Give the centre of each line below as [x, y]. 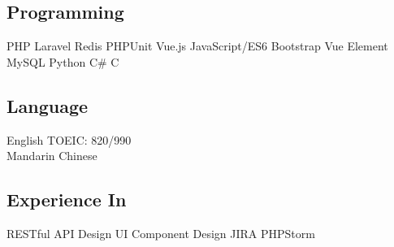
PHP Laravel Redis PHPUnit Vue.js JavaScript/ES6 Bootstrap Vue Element [197, 46]
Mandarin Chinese [52, 156]
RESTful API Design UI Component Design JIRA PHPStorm [161, 233]
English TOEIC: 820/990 [69, 139]
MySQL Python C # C [63, 61]
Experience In [67, 199]
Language [48, 105]
